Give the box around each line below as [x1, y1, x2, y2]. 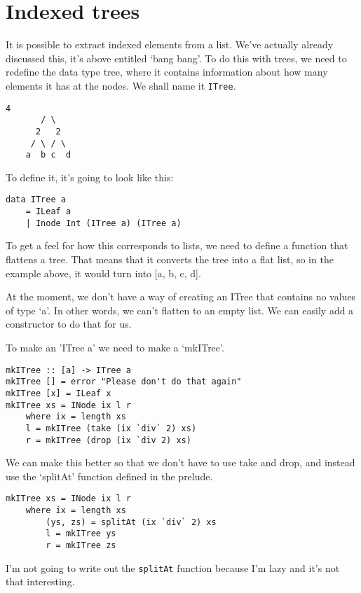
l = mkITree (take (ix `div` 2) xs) [25, 423, 197, 433]
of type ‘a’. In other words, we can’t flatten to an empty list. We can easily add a [6, 302, 354, 317]
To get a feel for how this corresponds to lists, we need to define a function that [6, 238, 348, 253]
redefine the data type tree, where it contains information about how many [6, 64, 328, 79]
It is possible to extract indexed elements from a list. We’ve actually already [6, 37, 334, 52]
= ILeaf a [25, 207, 71, 217]
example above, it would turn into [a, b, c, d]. [6, 265, 201, 280]
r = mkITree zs [46, 540, 116, 550]
